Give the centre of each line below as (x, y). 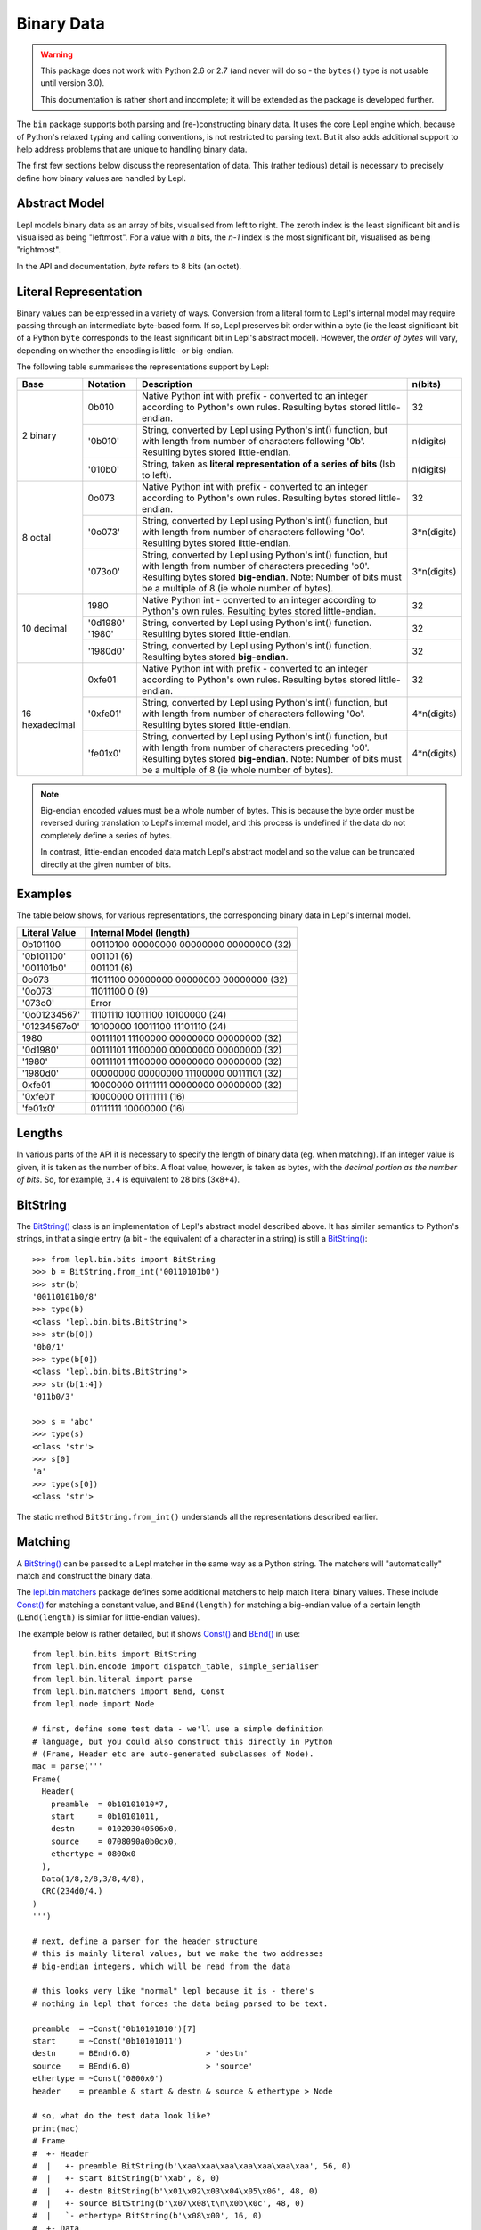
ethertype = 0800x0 (93, 1854)
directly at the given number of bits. (106, 864)
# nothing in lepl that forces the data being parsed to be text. (180, 2003)
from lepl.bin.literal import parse (112, 1679)
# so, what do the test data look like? (122, 2116)
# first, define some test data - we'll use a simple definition (178, 1729)
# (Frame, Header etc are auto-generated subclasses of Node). (173, 1754)
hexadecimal (49, 724)
